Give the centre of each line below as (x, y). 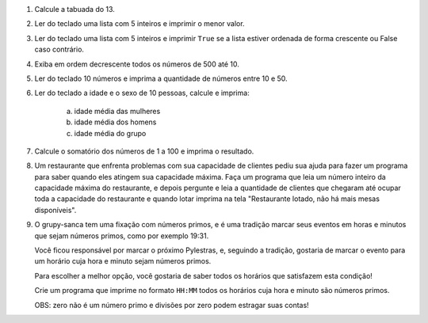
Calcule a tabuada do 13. (75, 9)
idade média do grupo (110, 133)
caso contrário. (59, 49)
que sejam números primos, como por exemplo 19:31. (122, 236)
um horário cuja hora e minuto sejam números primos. (123, 261)
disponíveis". (55, 210)
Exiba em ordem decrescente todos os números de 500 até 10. (137, 64)
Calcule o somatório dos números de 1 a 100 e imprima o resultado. (144, 151)
